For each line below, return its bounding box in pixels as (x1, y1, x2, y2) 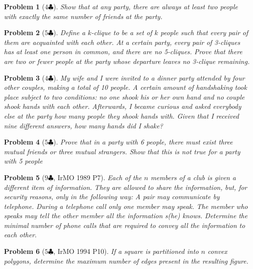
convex (208, 246, 228, 256)
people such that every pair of (160, 27, 248, 38)
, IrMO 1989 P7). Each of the (53, 172, 142, 182)
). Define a (53, 27, 85, 38)
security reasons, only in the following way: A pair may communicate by (4, 191, 220, 202)
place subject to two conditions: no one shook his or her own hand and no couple (4, 91, 245, 102)
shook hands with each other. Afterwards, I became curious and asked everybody (4, 101, 241, 111)
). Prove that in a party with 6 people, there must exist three (53, 137, 233, 147)
